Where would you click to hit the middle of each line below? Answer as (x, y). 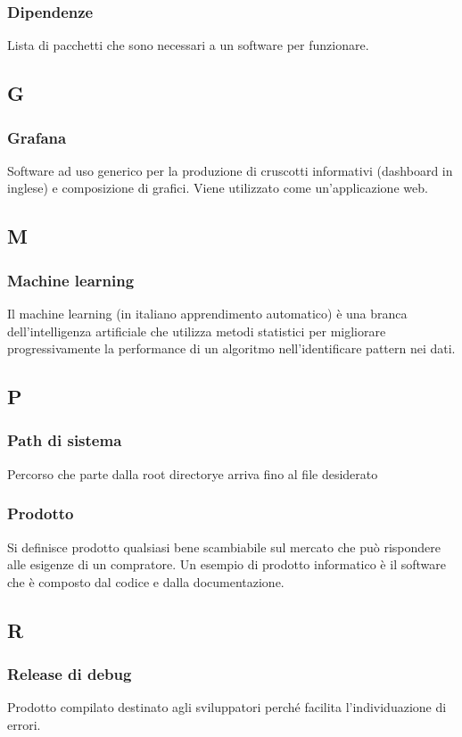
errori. (24, 724)
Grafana (37, 137)
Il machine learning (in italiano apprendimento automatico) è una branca (207, 313)
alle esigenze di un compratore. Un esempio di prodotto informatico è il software (227, 564)
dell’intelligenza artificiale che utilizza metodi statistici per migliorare (197, 331)
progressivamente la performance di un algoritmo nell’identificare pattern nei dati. (231, 348)
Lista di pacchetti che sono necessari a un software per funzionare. (188, 45)
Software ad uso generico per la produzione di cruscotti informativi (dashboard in (230, 170)
